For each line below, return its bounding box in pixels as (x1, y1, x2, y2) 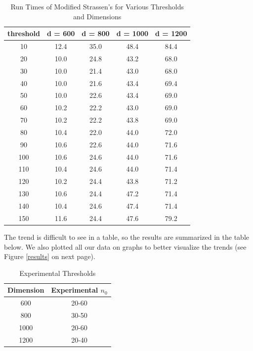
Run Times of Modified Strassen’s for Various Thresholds (10, 1, 184, 11)
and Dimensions (73, 11, 122, 21)
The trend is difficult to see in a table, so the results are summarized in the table (4, 231, 250, 242)
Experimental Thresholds (19, 267, 96, 278)
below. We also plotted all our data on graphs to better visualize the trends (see (4, 241, 247, 252)
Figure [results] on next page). (4, 251, 95, 262)
